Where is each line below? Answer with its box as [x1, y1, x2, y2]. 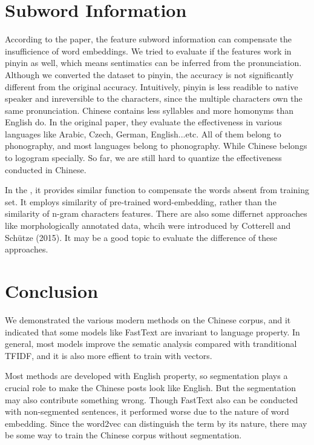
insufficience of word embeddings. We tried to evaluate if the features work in [5, 44, 292, 57]
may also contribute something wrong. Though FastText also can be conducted [5, 393, 298, 406]
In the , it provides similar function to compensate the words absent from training [5, 183, 310, 196]
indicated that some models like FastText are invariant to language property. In [5, 325, 300, 338]
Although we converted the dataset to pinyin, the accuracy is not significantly [5, 68, 294, 81]
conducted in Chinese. [5, 163, 87, 176]
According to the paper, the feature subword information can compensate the [5, 33, 292, 45]
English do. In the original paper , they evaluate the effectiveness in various [5, 116, 282, 128]
